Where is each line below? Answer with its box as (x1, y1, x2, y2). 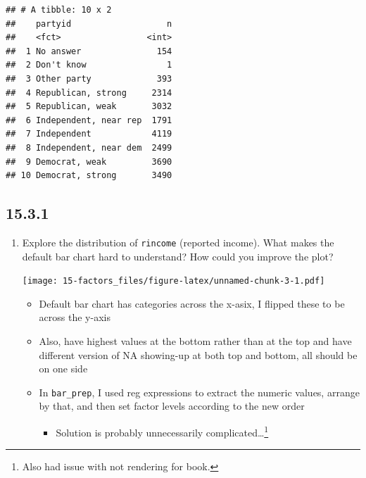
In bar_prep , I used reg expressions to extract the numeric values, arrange (39, 384, 360, 399)
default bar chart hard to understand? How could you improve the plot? (22, 249, 334, 263)
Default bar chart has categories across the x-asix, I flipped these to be (39, 296, 345, 310)
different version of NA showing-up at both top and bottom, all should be (39, 347, 358, 362)
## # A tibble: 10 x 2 (6, 5, 112, 15)
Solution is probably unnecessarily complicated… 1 (56, 423, 269, 439)
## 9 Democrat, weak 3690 (6, 156, 172, 167)
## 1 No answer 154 (6, 46, 172, 56)
